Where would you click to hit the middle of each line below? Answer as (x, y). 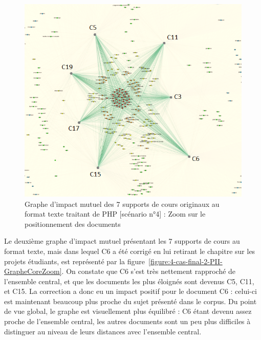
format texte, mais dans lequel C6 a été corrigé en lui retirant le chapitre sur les (130, 251)
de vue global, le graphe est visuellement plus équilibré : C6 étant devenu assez (128, 311)
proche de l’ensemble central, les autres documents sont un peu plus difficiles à (127, 321)
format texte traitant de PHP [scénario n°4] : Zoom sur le (115, 214)
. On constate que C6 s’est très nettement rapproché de (149, 271)
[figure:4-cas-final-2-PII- (186, 261)
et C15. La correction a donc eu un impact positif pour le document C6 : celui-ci (130, 291)
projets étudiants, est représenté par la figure (75, 261)
